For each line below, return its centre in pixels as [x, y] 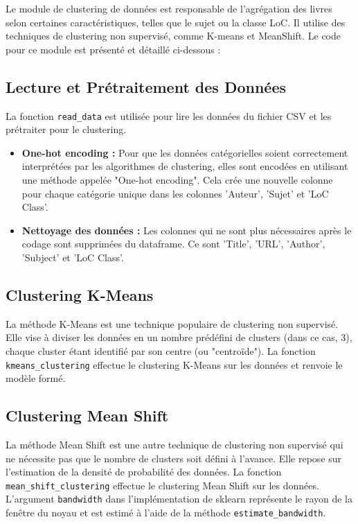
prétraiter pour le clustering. [66, 129]
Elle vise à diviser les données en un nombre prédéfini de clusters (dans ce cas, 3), [179, 337]
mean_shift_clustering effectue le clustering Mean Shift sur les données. [162, 485]
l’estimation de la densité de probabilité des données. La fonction [144, 472]
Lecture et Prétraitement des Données [146, 86]
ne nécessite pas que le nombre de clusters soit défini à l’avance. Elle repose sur [174, 458]
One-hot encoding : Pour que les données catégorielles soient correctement [185, 152]
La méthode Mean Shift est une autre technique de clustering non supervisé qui [174, 445]
